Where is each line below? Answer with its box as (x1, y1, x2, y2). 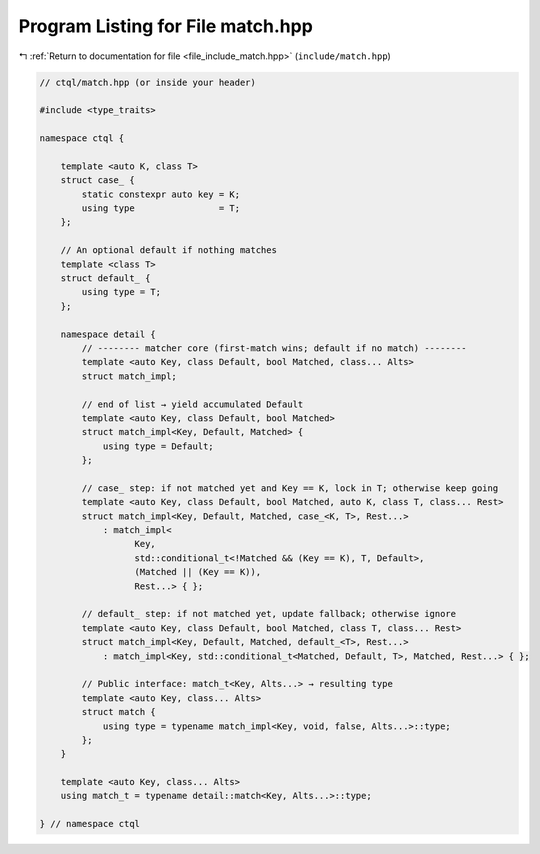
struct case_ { (60, 175, 135, 186)
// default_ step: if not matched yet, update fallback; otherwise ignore (81, 608, 457, 620)
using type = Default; (102, 440, 214, 452)
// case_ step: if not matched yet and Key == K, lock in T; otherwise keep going (81, 482, 499, 494)
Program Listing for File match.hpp (18, 15, 314, 37)
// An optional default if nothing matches (60, 245, 277, 256)
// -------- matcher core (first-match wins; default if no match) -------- (81, 342, 467, 354)
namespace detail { (60, 328, 157, 340)
